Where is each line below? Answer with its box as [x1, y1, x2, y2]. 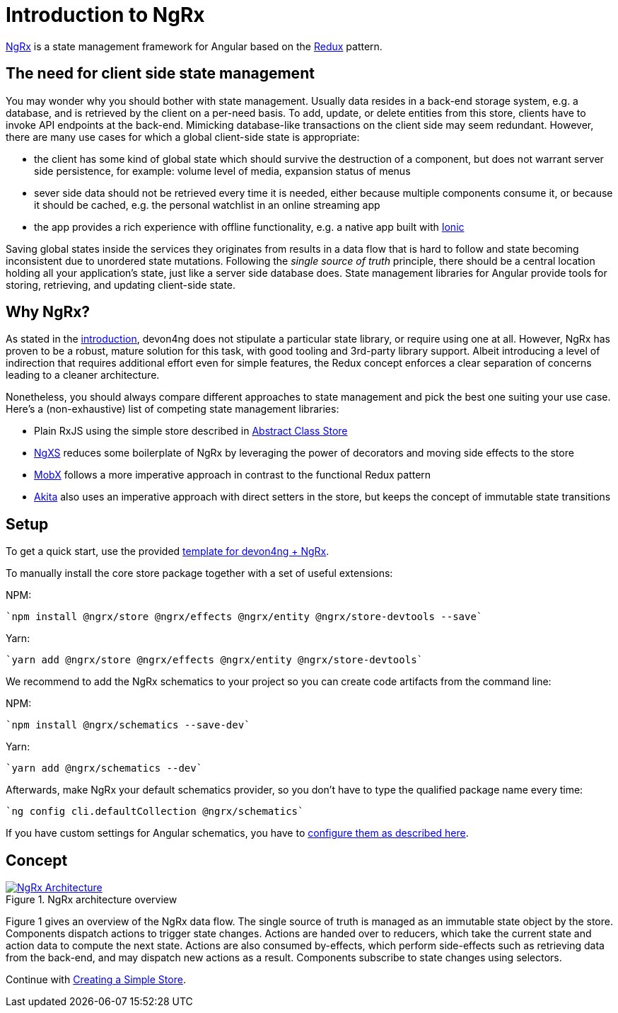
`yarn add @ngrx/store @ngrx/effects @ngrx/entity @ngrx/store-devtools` [6, 654, 424, 666]
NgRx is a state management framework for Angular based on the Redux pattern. [6, 40, 383, 52]
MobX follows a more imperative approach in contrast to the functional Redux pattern [34, 469, 431, 481]
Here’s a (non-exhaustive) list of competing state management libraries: [6, 403, 339, 416]
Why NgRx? [6, 303, 91, 321]
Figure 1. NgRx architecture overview [6, 893, 177, 906]
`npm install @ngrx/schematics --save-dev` [6, 719, 250, 731]
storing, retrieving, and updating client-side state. [6, 278, 236, 291]
